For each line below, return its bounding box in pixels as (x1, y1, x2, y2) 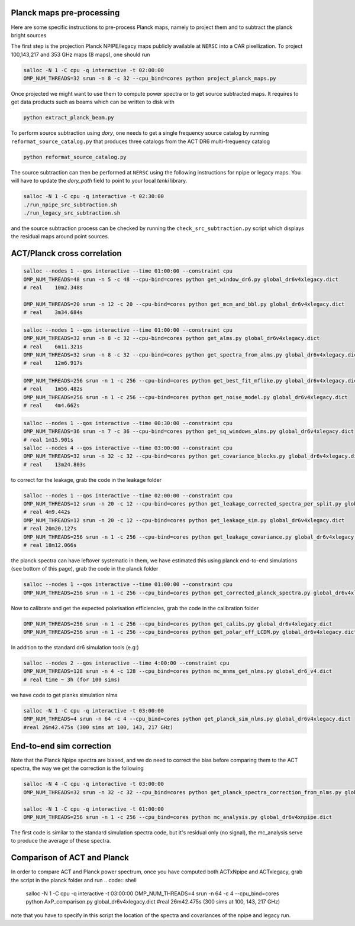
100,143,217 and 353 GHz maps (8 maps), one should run (11, 51, 150, 58)
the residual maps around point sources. (11, 233, 109, 240)
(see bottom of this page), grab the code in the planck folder (11, 565, 159, 572)
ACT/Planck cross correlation (11, 248, 122, 258)
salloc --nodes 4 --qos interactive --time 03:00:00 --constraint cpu (23, 444, 233, 451)
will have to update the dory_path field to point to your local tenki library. (11, 177, 188, 184)
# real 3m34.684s (23, 309, 83, 316)
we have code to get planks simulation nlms (11, 691, 118, 698)
